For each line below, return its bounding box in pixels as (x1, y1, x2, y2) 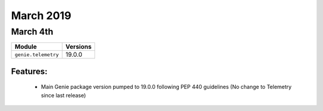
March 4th (11, 26, 54, 37)
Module (14, 42, 37, 51)
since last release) (41, 91, 86, 98)
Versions (65, 42, 92, 51)
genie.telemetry (14, 51, 59, 58)
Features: (11, 66, 48, 76)
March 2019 (11, 9, 72, 22)
